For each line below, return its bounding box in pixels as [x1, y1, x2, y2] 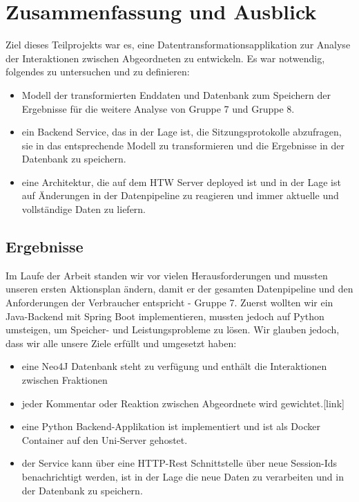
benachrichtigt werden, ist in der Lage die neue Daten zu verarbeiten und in [21, 469, 344, 483]
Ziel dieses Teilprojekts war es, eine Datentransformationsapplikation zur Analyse [6, 37, 351, 52]
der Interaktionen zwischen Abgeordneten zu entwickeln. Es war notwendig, [6, 50, 325, 65]
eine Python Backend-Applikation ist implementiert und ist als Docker [21, 419, 320, 434]
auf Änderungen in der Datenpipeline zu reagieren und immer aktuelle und [21, 188, 339, 203]
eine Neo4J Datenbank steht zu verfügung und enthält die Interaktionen [21, 359, 327, 373]
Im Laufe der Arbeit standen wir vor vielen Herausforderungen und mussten [6, 268, 328, 282]
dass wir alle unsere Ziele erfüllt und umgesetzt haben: [6, 335, 237, 350]
